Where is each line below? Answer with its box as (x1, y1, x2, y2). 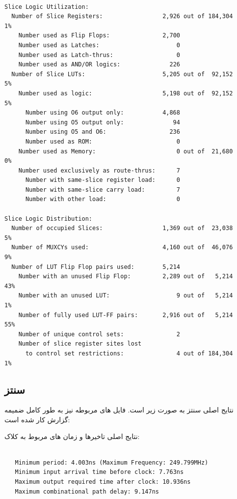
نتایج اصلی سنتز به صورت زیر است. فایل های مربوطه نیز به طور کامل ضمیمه (4, 405, 234, 415)
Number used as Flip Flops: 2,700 (18, 32, 180, 39)
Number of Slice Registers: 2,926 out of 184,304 (11, 13, 233, 20)
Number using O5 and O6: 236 (25, 128, 180, 136)
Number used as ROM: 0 (25, 138, 180, 145)
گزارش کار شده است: (4, 414, 70, 424)
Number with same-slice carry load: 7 (25, 186, 180, 193)
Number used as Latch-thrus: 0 (18, 51, 180, 59)
